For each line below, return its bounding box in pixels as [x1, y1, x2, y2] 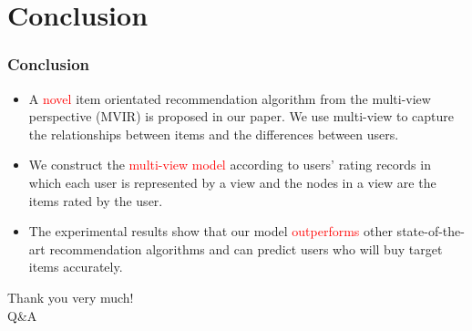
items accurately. [28, 257, 123, 276]
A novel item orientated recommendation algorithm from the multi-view [28, 88, 431, 108]
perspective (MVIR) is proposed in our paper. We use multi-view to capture [28, 107, 454, 126]
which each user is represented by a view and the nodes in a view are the [28, 172, 436, 191]
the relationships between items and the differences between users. [28, 124, 399, 143]
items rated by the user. [28, 191, 163, 210]
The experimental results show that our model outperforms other [28, 222, 393, 241]
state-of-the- [396, 222, 465, 241]
